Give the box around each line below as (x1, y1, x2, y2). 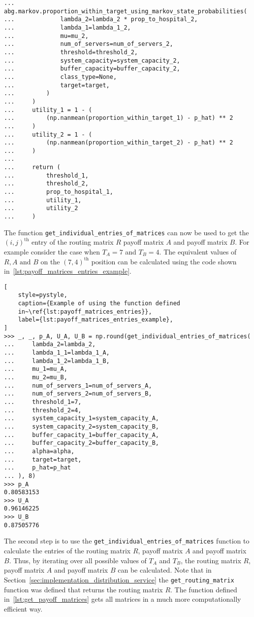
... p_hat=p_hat (4, 464, 71, 472)
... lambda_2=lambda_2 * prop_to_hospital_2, (4, 16, 198, 23)
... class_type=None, (4, 73, 117, 80)
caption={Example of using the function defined (18, 300, 180, 307)
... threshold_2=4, (4, 406, 82, 414)
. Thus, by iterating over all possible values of (9, 555, 147, 565)
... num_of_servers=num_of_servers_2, (4, 40, 173, 48)
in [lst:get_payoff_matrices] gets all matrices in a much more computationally (4, 594, 241, 604)
